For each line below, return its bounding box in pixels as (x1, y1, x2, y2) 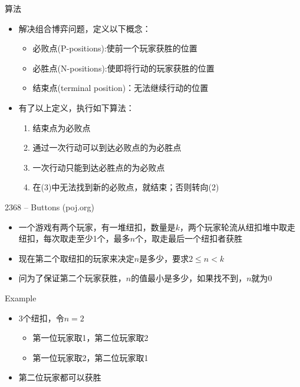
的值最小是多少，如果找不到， (131, 272, 247, 284)
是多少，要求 (139, 252, 189, 264)
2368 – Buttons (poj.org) (5, 200, 94, 213)
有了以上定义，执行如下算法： (18, 101, 134, 113)
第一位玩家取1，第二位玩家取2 (32, 331, 149, 344)
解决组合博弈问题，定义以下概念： (18, 22, 151, 34)
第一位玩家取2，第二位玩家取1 (32, 351, 149, 363)
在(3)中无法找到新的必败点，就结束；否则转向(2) (32, 181, 219, 193)
